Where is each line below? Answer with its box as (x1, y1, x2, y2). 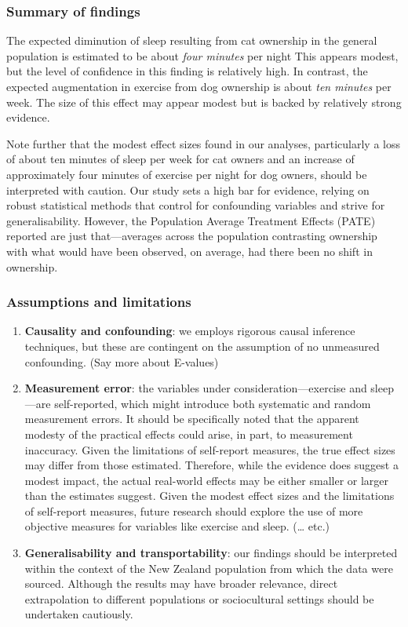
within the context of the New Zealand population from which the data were (24, 560, 393, 576)
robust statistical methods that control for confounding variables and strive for (6, 197, 385, 213)
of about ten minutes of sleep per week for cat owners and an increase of (6, 151, 355, 167)
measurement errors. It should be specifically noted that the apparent (24, 410, 359, 427)
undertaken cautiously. (24, 606, 133, 622)
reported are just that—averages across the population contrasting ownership (6, 228, 377, 244)
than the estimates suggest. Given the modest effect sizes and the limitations (24, 487, 395, 504)
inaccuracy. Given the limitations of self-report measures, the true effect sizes (24, 441, 395, 457)
